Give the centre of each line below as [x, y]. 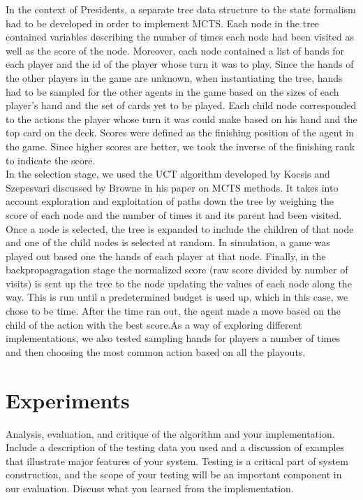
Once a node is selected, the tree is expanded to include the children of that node [180, 228]
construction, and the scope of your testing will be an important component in [174, 474]
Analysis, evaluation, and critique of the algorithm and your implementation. [170, 433]
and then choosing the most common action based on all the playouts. [156, 351]
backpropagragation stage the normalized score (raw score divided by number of [177, 270]
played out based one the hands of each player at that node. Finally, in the [166, 256]
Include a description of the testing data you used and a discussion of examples [175, 447]
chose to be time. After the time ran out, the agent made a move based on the [173, 311]
